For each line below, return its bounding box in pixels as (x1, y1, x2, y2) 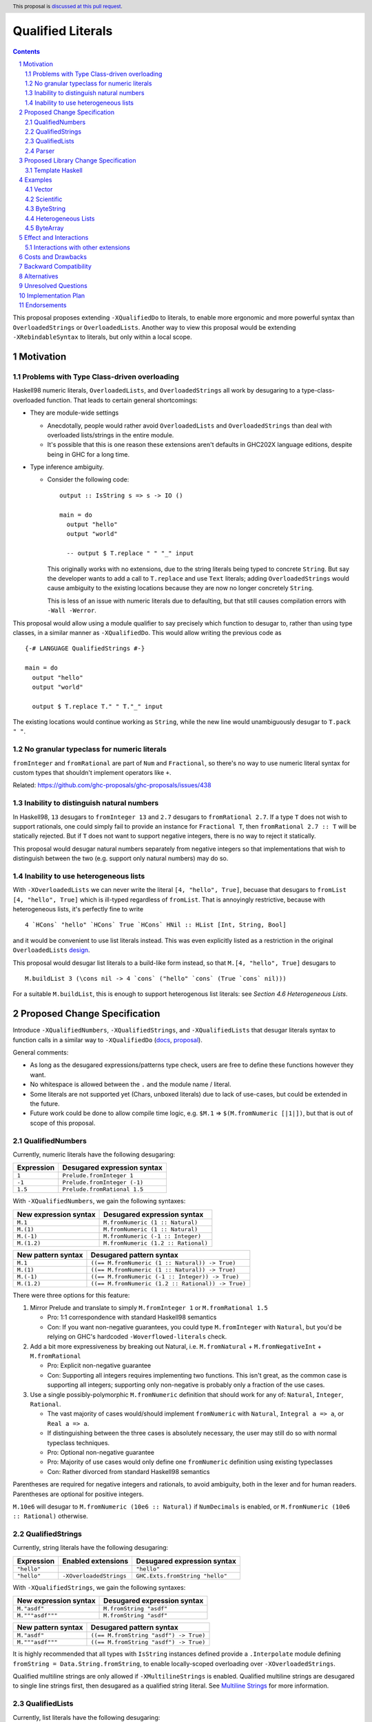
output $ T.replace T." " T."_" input (32, 703, 163, 710)
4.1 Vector (25, 185, 53, 194)
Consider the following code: (47, 475, 130, 484)
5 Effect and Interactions (19, 234, 89, 242)
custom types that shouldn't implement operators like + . (12, 769, 172, 776)
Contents (12, 47, 41, 55)
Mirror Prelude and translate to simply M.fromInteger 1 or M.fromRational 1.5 (30, 1304, 268, 1312)
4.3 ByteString (25, 205, 65, 213)
